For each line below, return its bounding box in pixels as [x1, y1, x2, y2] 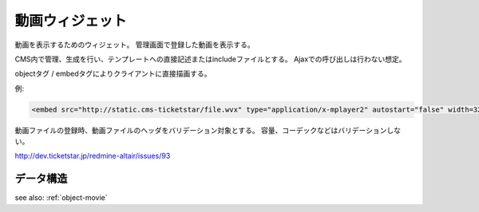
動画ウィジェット [14, 12, 128, 29]
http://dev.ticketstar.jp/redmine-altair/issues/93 [14, 151, 171, 161]
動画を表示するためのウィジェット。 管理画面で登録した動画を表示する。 [14, 40, 255, 49]
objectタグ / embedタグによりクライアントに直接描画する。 [14, 69, 212, 79]
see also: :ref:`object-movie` [14, 193, 108, 202]
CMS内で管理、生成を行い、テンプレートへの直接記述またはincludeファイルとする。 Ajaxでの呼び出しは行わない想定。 [14, 54, 406, 64]
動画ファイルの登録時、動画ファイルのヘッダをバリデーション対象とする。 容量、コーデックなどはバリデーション [14, 125, 387, 135]
